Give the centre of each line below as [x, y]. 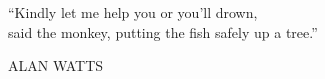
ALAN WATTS [56, 65]
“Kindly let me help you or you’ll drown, [133, 12]
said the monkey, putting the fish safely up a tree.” [163, 31]
